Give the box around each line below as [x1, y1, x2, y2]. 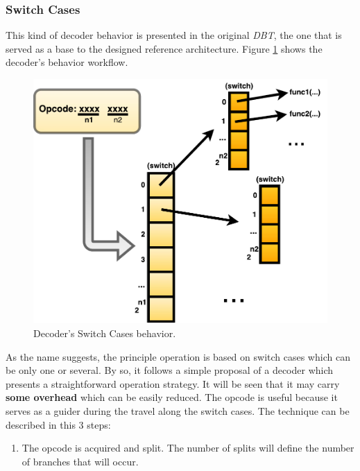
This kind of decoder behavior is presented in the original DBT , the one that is [6, 28, 342, 42]
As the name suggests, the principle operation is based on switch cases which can [6, 349, 350, 363]
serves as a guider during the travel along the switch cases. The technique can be [6, 404, 350, 418]
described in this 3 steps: [6, 417, 111, 431]
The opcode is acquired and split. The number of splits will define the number [22, 440, 354, 455]
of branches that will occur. [22, 454, 139, 468]
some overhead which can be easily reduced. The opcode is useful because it [6, 390, 338, 404]
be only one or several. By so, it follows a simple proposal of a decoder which [6, 363, 334, 377]
